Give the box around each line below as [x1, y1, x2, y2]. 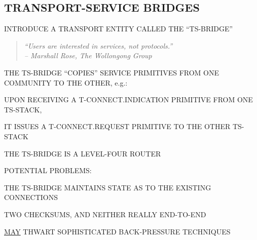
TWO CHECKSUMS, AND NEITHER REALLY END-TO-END [4, 209, 206, 219]
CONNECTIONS [4, 192, 58, 203]
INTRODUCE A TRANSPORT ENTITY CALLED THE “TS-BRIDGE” [4, 23, 233, 34]
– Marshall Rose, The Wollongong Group [24, 50, 152, 61]
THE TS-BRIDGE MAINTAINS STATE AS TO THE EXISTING [4, 182, 211, 192]
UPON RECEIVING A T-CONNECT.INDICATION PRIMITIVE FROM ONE [4, 94, 253, 105]
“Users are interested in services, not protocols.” [24, 40, 173, 51]
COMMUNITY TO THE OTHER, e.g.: [4, 77, 128, 88]
